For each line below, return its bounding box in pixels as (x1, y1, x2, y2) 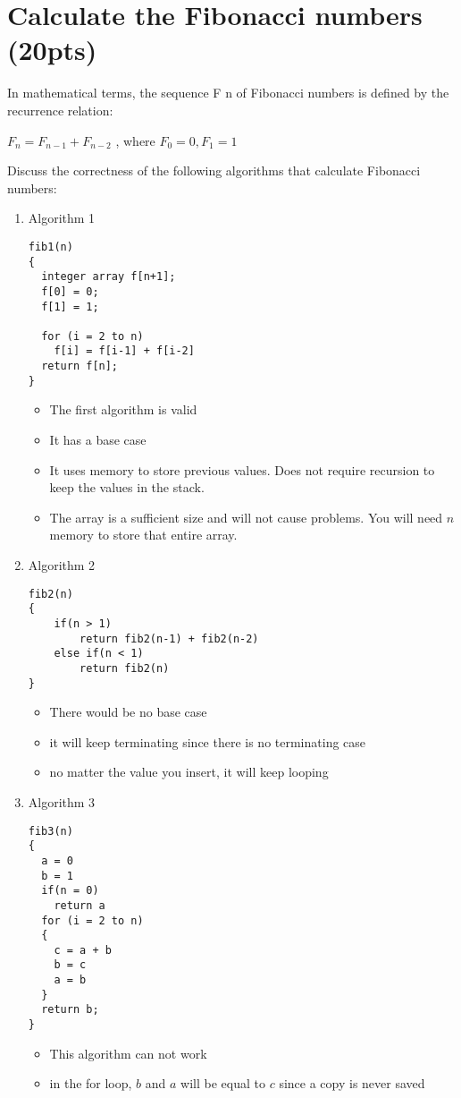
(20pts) (7, 31, 97, 68)
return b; (41, 1003, 99, 1017)
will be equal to (180, 1074, 265, 1093)
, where (115, 131, 155, 149)
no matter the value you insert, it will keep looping (49, 762, 329, 781)
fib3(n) (28, 824, 73, 838)
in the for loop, (49, 1074, 132, 1093)
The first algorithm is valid (49, 400, 197, 419)
